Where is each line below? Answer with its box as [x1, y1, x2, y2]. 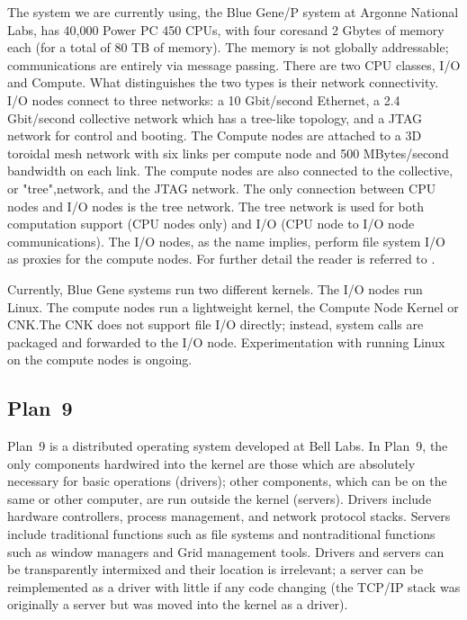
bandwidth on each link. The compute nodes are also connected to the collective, [7, 161, 454, 180]
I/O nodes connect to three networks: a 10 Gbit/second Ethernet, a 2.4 [7, 90, 400, 109]
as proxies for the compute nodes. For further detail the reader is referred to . [7, 249, 436, 268]
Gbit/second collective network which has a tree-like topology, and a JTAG [7, 108, 423, 127]
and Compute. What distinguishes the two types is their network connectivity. [7, 73, 439, 92]
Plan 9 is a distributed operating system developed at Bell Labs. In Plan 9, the [7, 436, 448, 455]
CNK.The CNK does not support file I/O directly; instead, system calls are [7, 315, 424, 334]
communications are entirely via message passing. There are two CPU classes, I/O [7, 55, 461, 74]
